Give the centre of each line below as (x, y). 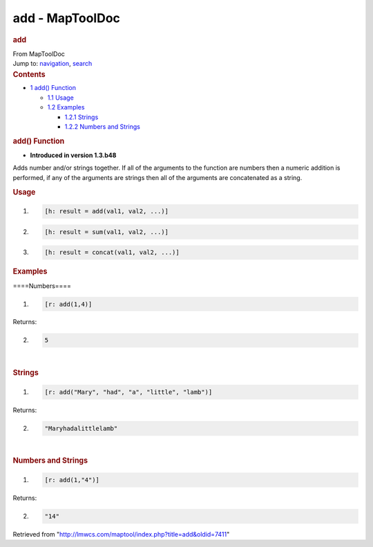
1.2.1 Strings (82, 117)
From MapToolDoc (39, 54)
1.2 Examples (66, 107)
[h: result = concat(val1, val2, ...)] (112, 252)
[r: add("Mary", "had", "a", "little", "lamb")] (128, 392)
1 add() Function (53, 88)
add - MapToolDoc (67, 18)
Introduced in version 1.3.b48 (73, 155)
